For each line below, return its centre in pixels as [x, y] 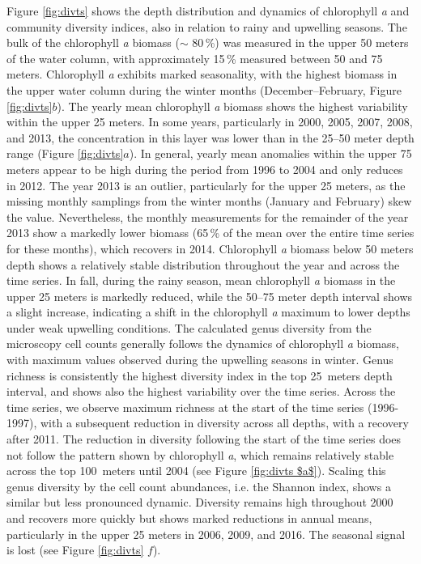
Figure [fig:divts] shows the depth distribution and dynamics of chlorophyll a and [208, 11]
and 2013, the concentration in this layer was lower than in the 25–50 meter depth [210, 137]
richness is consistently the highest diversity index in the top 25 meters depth [200, 375]
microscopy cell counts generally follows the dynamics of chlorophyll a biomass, [203, 343]
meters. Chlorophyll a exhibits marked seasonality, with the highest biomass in [202, 74]
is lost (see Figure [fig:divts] [75, 550]
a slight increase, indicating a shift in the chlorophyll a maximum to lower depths [208, 312]
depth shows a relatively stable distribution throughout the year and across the [203, 264]
